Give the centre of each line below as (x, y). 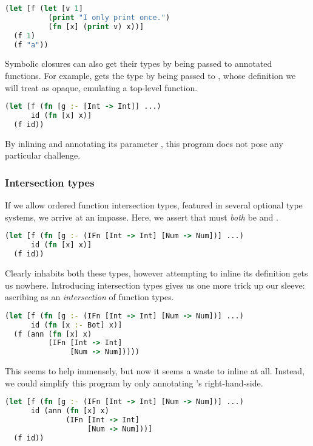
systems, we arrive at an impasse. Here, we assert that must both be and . (142, 217)
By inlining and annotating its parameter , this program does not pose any (144, 143)
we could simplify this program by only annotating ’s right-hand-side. (134, 383)
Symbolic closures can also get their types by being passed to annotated (139, 63)
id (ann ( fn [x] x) (70, 411)
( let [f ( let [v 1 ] (44, 9)
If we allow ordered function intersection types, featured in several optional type (154, 205)
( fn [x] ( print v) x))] (96, 26)
